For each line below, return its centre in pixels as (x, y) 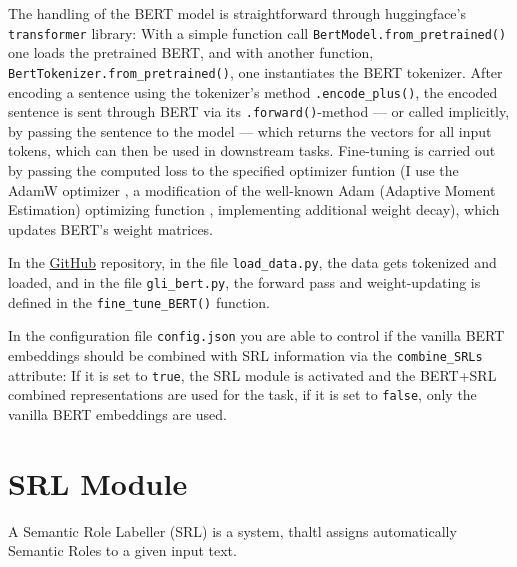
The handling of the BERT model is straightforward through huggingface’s (237, 13)
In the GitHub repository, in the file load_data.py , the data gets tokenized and (252, 262)
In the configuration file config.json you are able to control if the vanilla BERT (256, 335)
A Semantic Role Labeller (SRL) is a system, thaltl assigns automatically (232, 530)
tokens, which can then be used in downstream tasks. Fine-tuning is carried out (252, 150)
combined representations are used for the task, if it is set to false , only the (242, 394)
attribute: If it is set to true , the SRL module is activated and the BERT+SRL (252, 374)
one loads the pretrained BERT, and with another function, (191, 52)
